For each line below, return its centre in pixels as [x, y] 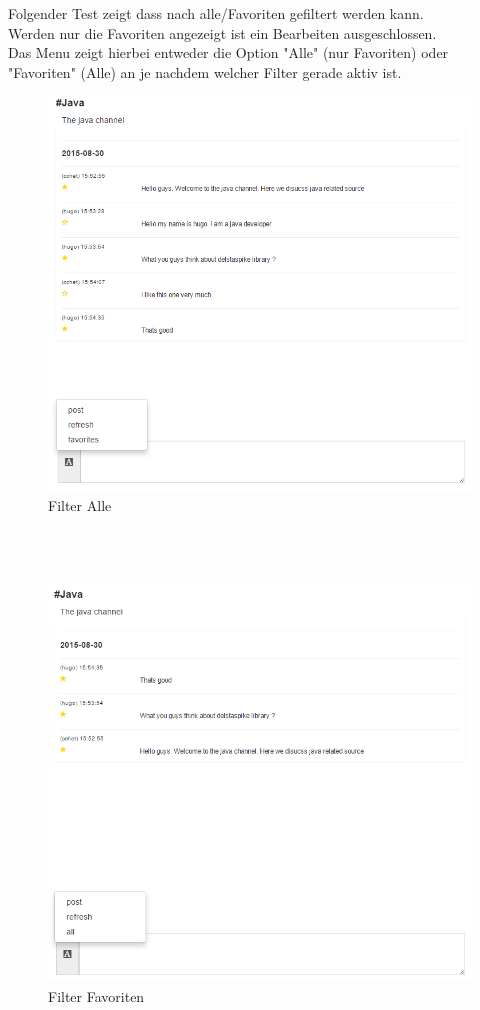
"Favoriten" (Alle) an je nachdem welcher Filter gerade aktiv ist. [205, 71]
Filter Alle [80, 504]
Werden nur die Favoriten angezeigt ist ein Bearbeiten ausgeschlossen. [222, 32]
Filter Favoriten [96, 996]
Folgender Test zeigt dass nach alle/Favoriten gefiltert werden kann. [216, 13]
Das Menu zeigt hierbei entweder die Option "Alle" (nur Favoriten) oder [228, 52]
